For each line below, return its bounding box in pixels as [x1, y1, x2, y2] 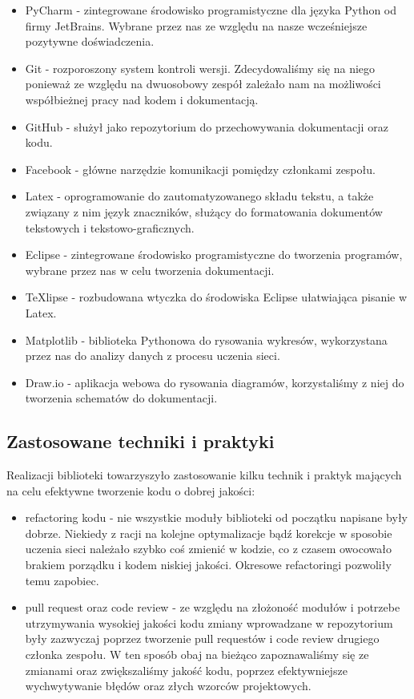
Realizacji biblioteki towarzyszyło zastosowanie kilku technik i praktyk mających [6, 467, 402, 483]
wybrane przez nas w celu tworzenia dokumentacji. [25, 261, 275, 278]
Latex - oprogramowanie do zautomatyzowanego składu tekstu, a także [25, 188, 374, 204]
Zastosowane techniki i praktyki [6, 429, 275, 454]
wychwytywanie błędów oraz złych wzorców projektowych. [25, 677, 312, 694]
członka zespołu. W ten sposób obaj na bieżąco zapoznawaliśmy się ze [25, 646, 369, 663]
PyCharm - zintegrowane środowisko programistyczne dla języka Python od [25, 2, 396, 18]
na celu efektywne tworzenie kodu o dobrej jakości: [6, 482, 255, 499]
